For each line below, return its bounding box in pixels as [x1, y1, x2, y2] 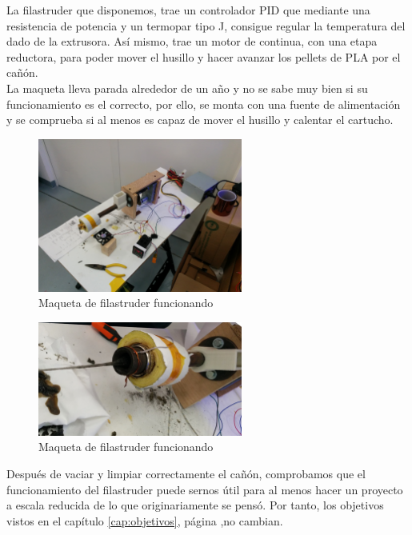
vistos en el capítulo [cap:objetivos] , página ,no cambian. [6, 512, 283, 529]
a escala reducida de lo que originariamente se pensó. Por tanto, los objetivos [6, 497, 384, 513]
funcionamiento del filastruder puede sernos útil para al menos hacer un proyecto [6, 481, 403, 497]
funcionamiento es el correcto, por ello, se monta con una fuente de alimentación [6, 95, 401, 112]
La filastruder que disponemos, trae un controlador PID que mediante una [6, 2, 370, 18]
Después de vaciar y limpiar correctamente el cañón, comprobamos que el [6, 465, 366, 481]
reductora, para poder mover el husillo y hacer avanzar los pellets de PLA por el [6, 48, 401, 65]
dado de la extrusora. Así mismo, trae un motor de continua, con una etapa [6, 33, 378, 50]
